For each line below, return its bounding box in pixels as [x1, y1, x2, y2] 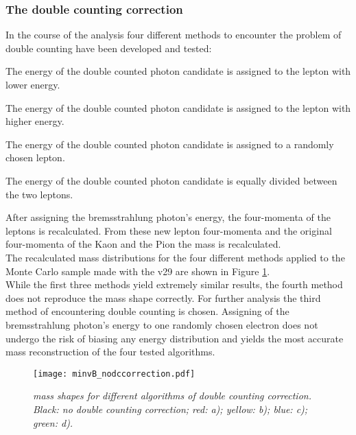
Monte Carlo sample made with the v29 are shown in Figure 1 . [5, 263, 270, 278]
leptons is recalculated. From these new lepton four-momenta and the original [5, 223, 332, 237]
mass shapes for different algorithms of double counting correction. [33, 388, 311, 403]
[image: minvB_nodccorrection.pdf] [33, 368, 195, 379]
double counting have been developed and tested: [5, 40, 212, 55]
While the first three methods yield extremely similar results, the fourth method [5, 277, 343, 292]
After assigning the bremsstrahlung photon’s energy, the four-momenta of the [5, 210, 331, 224]
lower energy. [5, 78, 60, 91]
